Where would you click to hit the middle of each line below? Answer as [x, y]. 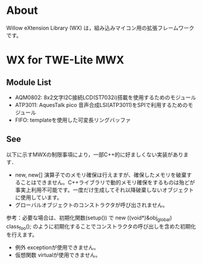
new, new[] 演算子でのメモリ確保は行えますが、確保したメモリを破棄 [101, 174]
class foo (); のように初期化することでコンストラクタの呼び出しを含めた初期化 [101, 227]
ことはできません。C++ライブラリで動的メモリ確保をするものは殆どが [108, 182]
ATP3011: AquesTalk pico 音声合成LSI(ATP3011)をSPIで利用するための [101, 105]
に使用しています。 [38, 197]
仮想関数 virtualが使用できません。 [58, 255]
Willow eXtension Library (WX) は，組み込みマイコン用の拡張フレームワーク [100, 28]
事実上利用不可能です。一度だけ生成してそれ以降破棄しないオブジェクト [104, 189]
